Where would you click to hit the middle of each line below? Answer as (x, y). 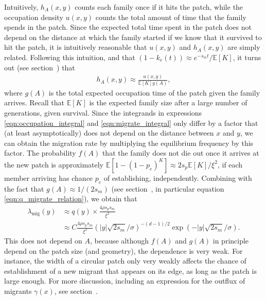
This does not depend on (43, 240)
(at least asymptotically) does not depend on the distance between (109, 133)
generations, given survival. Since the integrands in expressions (103, 113)
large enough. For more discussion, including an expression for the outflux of (125, 281)
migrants (18, 290)
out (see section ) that (40, 67)
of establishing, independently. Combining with (178, 177)
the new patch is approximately (54, 164)
